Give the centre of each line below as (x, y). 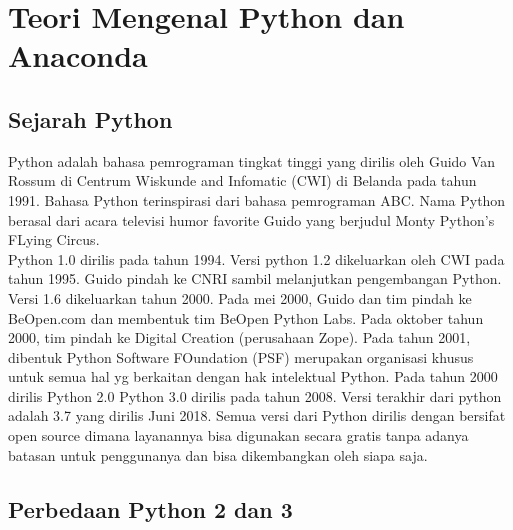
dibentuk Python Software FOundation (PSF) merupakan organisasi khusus (241, 356)
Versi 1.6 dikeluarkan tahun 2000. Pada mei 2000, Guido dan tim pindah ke (240, 297)
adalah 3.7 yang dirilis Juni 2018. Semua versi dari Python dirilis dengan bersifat (257, 415)
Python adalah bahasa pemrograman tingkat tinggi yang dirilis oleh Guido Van (252, 160)
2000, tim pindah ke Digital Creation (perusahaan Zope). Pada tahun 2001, (239, 337)
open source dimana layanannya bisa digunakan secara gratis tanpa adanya (238, 435)
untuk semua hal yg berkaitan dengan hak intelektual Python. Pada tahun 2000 (253, 376)
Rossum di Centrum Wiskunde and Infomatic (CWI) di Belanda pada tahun (242, 180)
